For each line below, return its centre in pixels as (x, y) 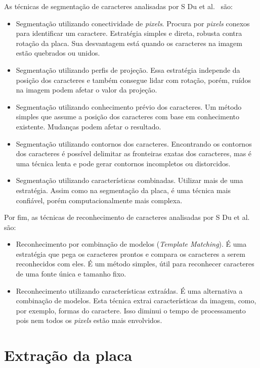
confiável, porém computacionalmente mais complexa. (99, 200)
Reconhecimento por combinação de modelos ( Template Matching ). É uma (131, 244)
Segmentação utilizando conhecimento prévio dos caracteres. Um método (129, 106)
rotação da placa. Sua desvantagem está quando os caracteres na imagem (129, 43)
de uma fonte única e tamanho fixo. (71, 274)
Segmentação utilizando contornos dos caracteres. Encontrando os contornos (134, 143)
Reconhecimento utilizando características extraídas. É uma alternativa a (129, 290)
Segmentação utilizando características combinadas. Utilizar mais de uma (129, 180)
